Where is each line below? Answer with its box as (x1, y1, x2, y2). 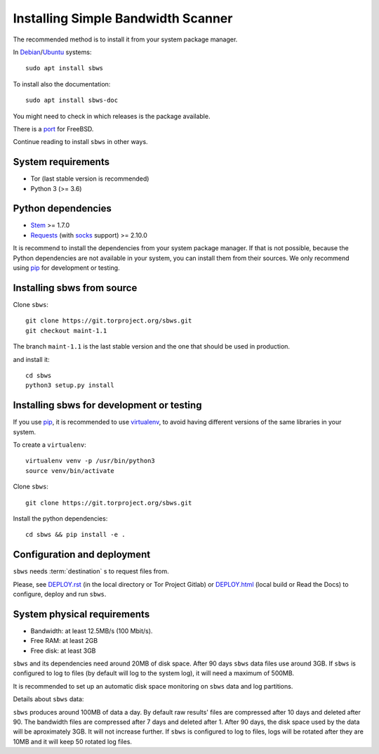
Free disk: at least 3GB (30, 646, 96, 655)
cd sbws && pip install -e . (25, 531, 126, 539)
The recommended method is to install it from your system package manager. (13, 35, 238, 44)
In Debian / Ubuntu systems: (13, 48, 92, 56)
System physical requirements (13, 608, 150, 620)
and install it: (13, 355, 50, 363)
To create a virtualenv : (13, 440, 87, 449)
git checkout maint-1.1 (25, 327, 107, 334)
